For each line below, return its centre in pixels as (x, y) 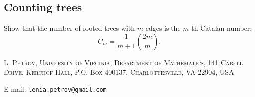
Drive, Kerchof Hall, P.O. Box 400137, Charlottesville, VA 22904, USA (119, 72)
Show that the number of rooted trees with (70, 28)
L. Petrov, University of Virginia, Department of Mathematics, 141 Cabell (123, 62)
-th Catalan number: (220, 28)
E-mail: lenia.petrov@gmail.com (55, 88)
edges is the (163, 28)
